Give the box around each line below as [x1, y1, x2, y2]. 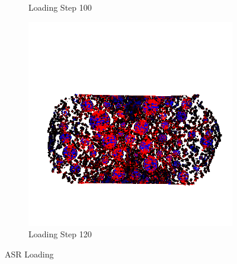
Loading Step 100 [28, 1, 92, 13]
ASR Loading [5, 247, 54, 260]
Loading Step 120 [28, 228, 92, 240]
